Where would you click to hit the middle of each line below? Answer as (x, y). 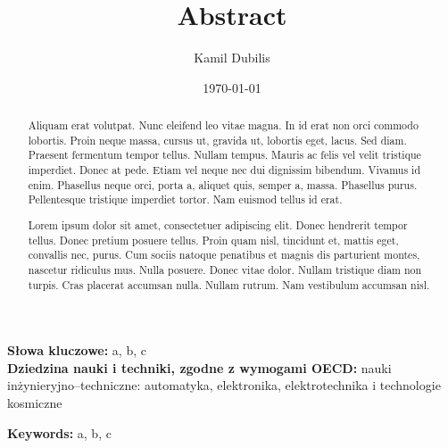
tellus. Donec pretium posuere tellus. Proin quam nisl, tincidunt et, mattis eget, (213, 240)
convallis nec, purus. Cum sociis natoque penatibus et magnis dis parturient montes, (224, 255)
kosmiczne (35, 402)
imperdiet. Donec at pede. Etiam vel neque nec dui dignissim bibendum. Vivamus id (224, 170)
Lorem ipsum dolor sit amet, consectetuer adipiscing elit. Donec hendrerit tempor (218, 224)
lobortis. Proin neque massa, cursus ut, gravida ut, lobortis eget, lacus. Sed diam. (217, 140)
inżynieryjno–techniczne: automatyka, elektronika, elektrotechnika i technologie (224, 385)
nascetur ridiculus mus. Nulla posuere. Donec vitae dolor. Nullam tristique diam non (225, 269)
